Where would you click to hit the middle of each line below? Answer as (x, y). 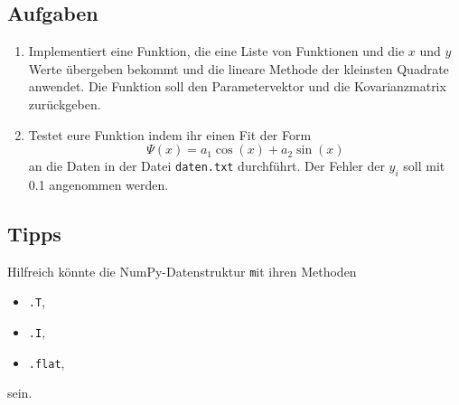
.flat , (47, 362)
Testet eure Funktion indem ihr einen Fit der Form (170, 134)
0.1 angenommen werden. (98, 184)
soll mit (424, 166)
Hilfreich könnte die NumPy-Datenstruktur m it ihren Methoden (182, 271)
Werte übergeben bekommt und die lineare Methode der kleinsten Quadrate (239, 68)
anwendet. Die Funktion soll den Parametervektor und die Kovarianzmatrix (237, 86)
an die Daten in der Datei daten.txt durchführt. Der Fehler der (206, 166)
